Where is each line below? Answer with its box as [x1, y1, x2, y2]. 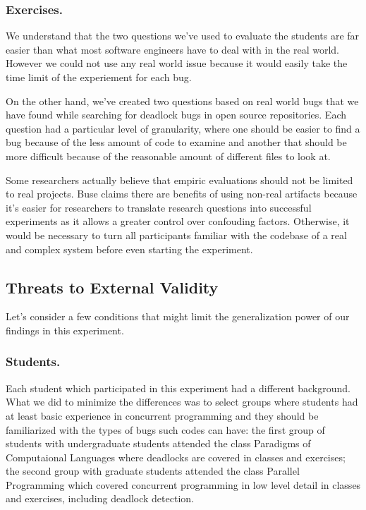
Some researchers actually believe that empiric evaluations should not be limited [6, 172, 353, 187]
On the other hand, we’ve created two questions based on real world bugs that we [6, 93, 359, 108]
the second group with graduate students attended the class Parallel [6, 463, 300, 478]
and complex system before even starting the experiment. [6, 241, 253, 256]
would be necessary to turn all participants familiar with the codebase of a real [6, 227, 347, 242]
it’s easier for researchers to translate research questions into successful [6, 200, 312, 214]
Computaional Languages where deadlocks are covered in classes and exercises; [6, 449, 346, 464]
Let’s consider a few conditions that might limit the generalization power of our [6, 309, 350, 324]
